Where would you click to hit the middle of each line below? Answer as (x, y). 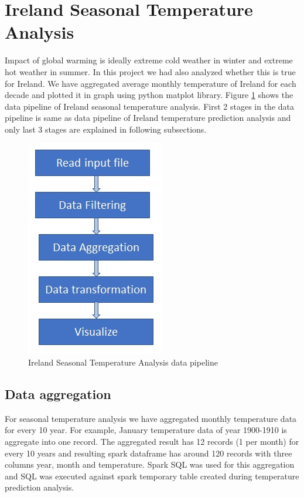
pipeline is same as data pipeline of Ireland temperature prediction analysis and (148, 118)
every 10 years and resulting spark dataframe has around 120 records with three (148, 453)
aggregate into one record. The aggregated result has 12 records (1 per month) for (152, 442)
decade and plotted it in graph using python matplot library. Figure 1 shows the (149, 95)
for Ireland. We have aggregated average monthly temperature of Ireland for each (151, 83)
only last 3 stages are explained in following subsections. (106, 129)
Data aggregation (58, 394)
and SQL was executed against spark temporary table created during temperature (152, 476)
